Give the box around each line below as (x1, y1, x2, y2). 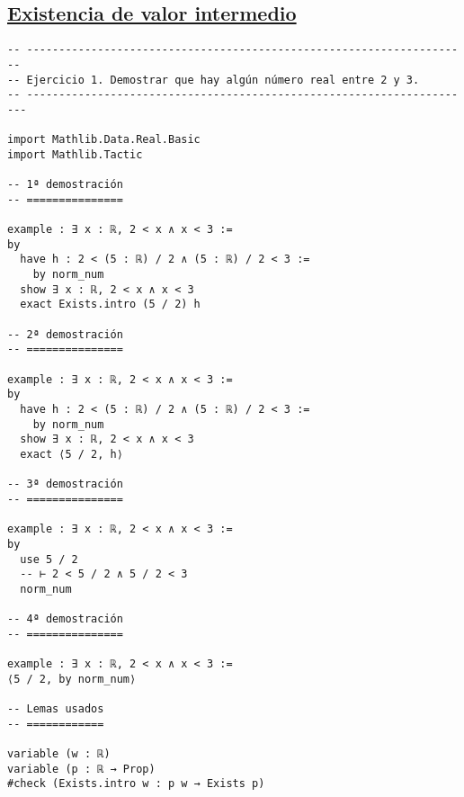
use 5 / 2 (20, 552, 78, 566)
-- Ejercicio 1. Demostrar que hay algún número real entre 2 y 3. (7, 73, 420, 86)
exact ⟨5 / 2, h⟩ (20, 447, 123, 461)
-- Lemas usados (7, 703, 104, 716)
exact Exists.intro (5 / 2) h (20, 298, 201, 311)
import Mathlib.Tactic (7, 148, 143, 161)
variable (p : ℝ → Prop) (7, 762, 156, 775)
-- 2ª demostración (7, 327, 123, 341)
